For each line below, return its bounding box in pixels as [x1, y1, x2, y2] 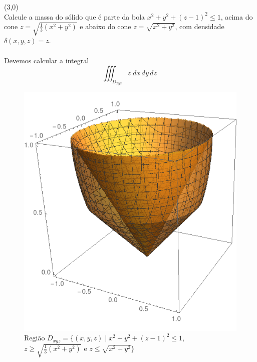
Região [24, 332, 45, 343]
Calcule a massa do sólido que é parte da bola [4, 11, 145, 22]
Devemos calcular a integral [4, 55, 89, 65]
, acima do [220, 11, 253, 22]
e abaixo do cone [80, 21, 131, 32]
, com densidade [175, 21, 224, 32]
